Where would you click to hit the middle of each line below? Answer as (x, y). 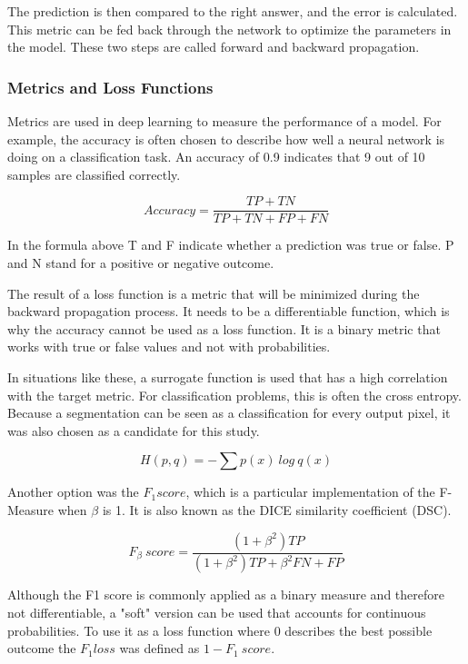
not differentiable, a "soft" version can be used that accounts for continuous (217, 613)
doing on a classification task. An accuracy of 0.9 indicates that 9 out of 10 (216, 157)
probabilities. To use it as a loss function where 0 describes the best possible (220, 630)
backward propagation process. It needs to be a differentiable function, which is (229, 311)
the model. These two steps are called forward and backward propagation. (214, 47)
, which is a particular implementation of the (310, 492)
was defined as (159, 648)
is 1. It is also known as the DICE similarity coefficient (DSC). (277, 509)
